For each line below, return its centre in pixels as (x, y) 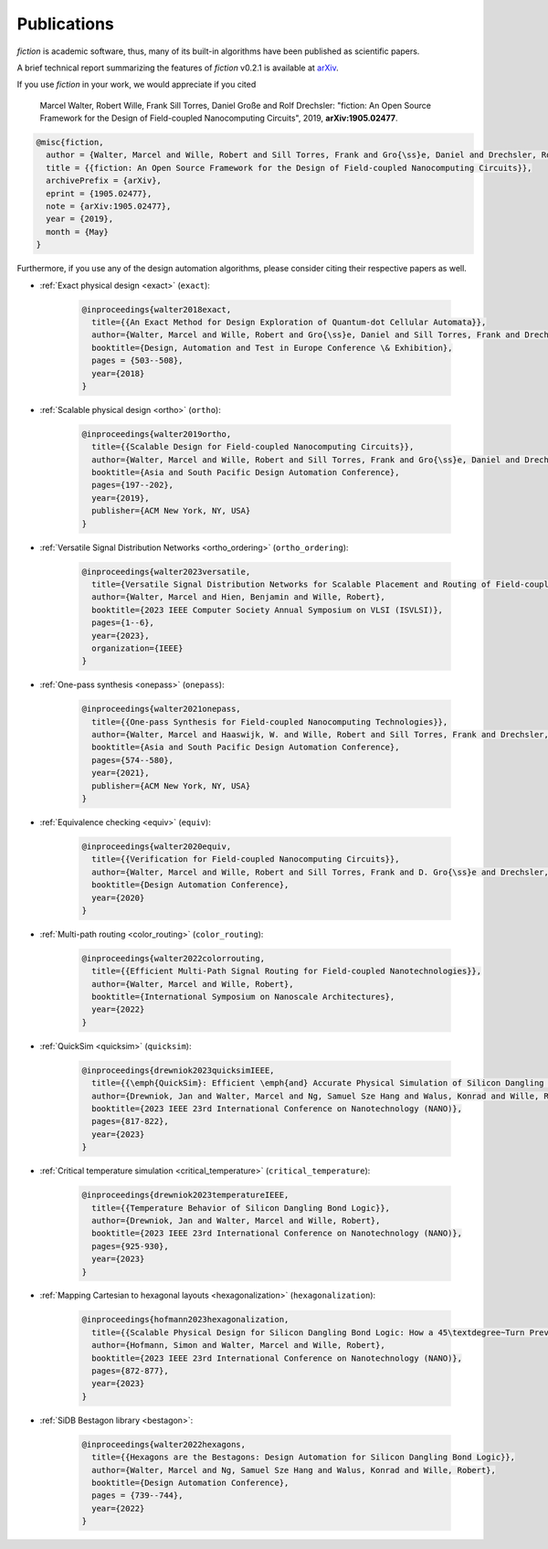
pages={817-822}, (130, 1121)
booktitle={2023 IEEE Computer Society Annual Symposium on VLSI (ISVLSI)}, (267, 610)
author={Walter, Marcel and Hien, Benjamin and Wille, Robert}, (238, 597)
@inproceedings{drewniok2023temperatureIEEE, (185, 1195)
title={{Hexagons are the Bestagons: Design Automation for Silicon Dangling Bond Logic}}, (304, 1457)
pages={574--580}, (132, 760)
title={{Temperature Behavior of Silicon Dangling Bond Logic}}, (241, 1208)
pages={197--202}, (132, 485)
